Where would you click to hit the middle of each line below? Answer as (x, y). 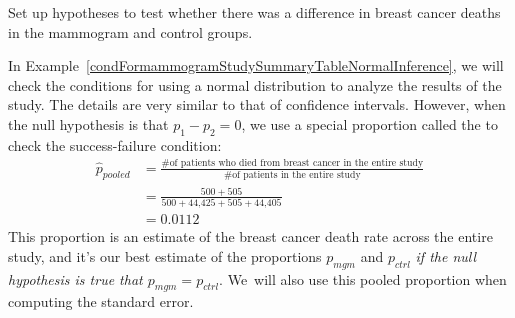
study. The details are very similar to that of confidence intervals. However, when (257, 104)
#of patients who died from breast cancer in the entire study (292, 163)
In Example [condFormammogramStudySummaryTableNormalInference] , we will (256, 65)
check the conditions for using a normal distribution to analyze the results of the (255, 84)
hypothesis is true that (75, 278)
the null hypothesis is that (88, 123)
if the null (446, 255)
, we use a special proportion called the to (369, 123)
